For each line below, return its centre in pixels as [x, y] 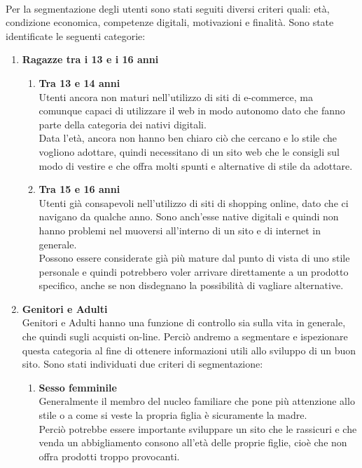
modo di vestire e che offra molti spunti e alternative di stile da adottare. [196, 165]
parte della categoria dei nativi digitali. [123, 124]
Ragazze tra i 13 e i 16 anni [90, 59]
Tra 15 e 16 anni [79, 189]
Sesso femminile [78, 387]
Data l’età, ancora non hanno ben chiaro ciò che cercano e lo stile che [188, 138]
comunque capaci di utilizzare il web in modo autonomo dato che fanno [192, 111]
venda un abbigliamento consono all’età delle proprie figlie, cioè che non [193, 442]
